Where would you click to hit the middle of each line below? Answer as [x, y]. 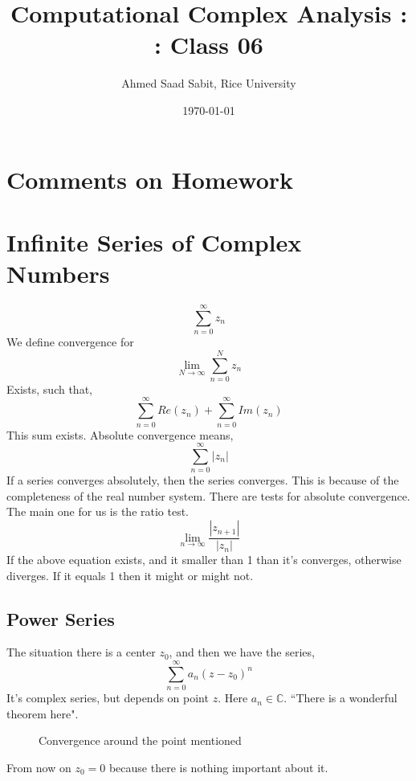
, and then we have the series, [242, 652]
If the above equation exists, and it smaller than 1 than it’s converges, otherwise [204, 560]
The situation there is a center [81, 652]
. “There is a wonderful [341, 698]
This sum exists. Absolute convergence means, [120, 434]
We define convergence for [70, 342]
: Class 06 [209, 45]
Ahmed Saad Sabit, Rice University [209, 83]
